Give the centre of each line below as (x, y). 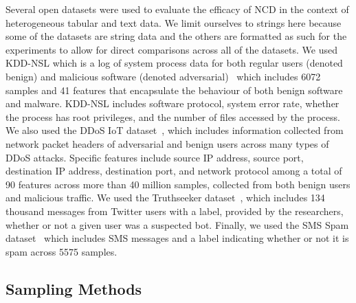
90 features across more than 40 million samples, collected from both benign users (178, 184)
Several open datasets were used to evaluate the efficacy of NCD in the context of (177, 9)
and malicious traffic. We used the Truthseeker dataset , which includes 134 (165, 198)
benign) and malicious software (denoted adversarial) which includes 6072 (163, 76)
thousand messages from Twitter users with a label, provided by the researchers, (175, 211)
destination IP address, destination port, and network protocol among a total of (174, 171)
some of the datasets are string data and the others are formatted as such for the (176, 36)
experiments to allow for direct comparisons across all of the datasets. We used (171, 49)
